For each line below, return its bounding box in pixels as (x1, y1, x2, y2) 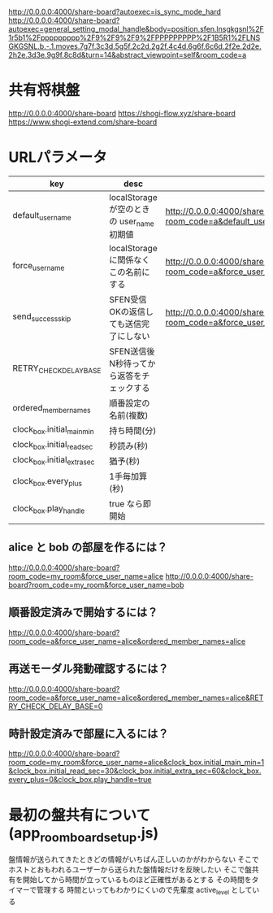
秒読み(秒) (109, 441, 149, 452)
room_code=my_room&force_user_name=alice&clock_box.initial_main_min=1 (8, 758, 265, 767)
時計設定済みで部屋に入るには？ (8, 727, 169, 741)
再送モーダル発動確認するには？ (8, 662, 169, 676)
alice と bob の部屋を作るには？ (8, 541, 168, 554)
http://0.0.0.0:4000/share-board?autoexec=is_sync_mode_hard (8, 7, 222, 16)
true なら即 (109, 498, 152, 510)
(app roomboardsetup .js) (8, 824, 159, 845)
